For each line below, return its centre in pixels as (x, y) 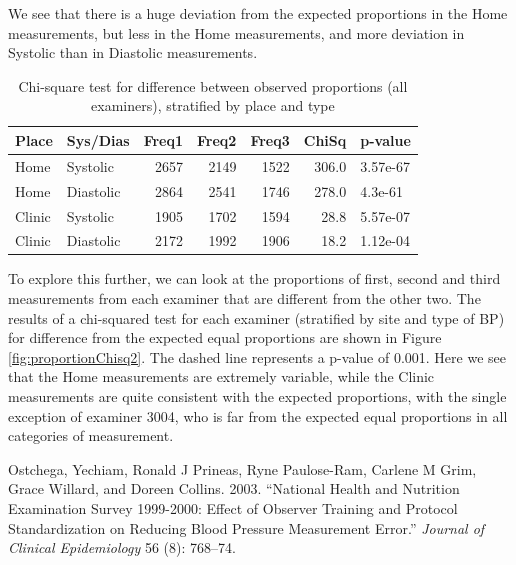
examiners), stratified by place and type (213, 105)
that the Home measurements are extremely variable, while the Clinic (221, 376)
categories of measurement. (91, 435)
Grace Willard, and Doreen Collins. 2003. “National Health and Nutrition (234, 488)
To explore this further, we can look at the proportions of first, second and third (254, 278)
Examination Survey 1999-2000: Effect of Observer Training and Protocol (233, 507)
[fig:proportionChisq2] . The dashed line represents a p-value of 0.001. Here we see (257, 356)
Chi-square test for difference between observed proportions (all (213, 85)
